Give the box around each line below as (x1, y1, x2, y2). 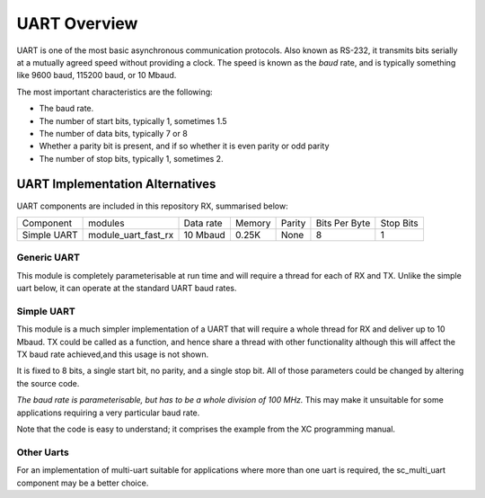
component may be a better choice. (16, 477, 149, 488)
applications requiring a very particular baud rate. (16, 407, 200, 418)
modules (88, 217, 125, 229)
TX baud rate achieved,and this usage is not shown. (16, 349, 209, 360)
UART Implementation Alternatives (16, 176, 216, 192)
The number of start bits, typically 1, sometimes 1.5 (39, 115, 228, 126)
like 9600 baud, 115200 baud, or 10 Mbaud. (16, 70, 177, 81)
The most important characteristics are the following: (16, 86, 213, 97)
